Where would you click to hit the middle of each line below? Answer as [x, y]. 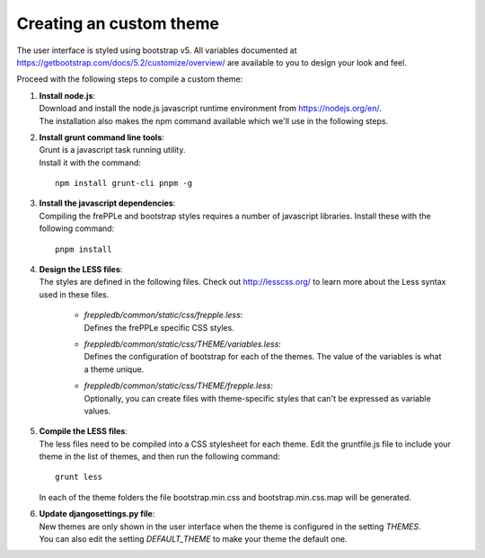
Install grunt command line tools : [102, 137]
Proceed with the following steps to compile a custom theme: [130, 79]
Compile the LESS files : [83, 431]
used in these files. [74, 294]
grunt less [79, 477]
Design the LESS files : [81, 270]
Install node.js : [67, 95]
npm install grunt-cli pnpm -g [124, 183]
